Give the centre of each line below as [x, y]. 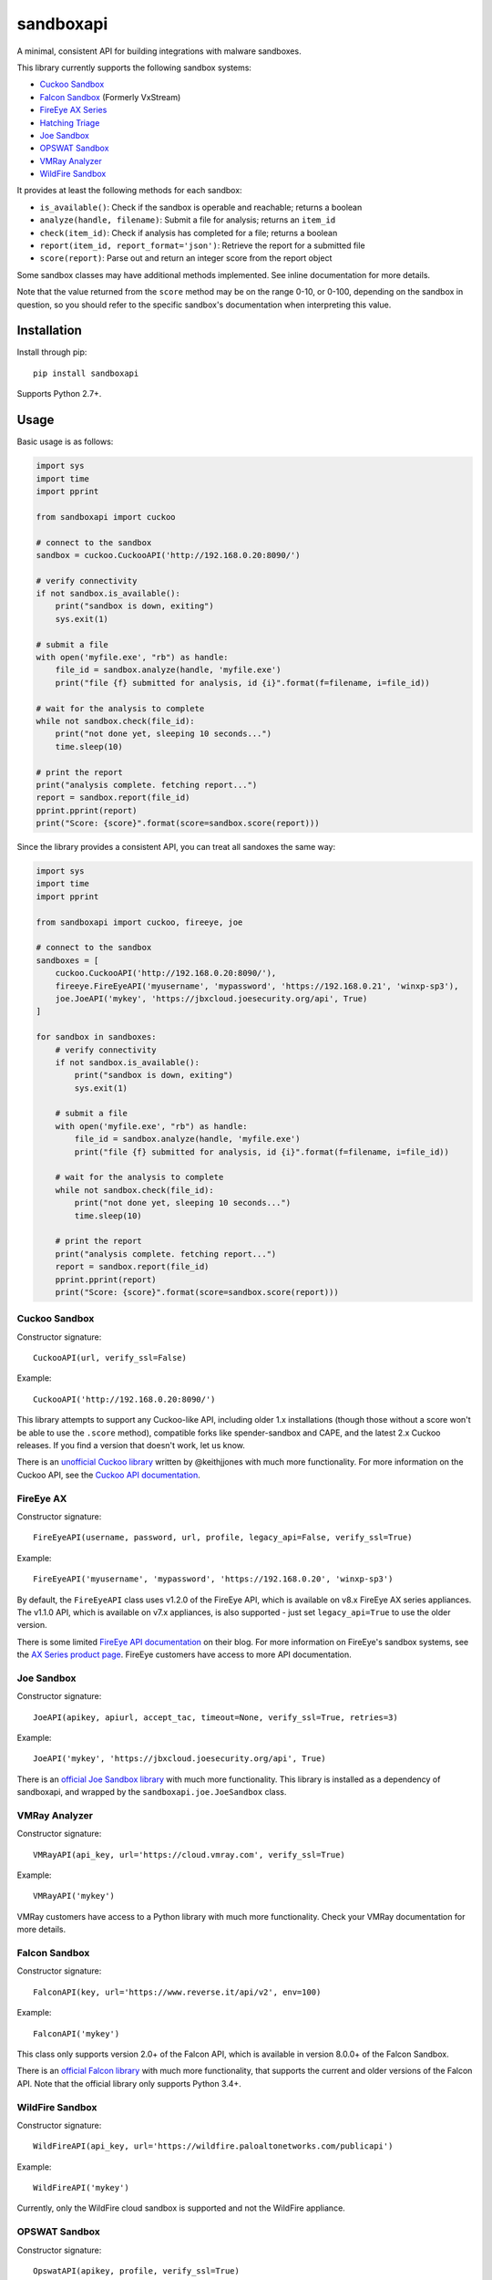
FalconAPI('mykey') [77, 2033]
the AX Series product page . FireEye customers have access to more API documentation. [184, 1654]
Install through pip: [52, 352]
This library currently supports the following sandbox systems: [134, 67]
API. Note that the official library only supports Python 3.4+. [129, 2083]
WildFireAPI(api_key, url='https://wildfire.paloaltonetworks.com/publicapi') [213, 2146]
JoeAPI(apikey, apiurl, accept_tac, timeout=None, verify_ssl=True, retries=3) [215, 1717]
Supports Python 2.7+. [59, 394]
